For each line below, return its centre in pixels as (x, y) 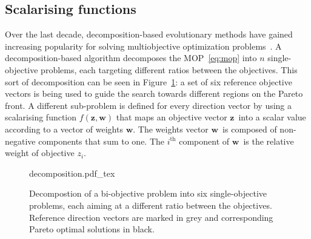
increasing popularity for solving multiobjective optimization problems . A (143, 46)
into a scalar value (272, 117)
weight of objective (40, 153)
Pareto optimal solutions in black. (92, 229)
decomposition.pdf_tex (72, 173)
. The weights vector (171, 129)
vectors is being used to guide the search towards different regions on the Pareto (154, 93)
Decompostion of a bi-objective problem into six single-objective (148, 193)
